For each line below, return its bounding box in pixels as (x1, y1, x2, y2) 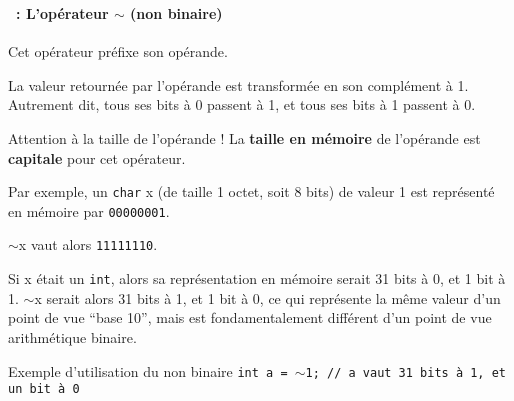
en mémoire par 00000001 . (8, 200, 170, 221)
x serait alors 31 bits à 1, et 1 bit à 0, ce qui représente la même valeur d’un (34, 287, 501, 308)
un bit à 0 (8, 382, 80, 397)
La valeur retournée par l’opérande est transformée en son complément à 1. (8, 74, 469, 95)
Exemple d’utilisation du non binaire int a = (8, 360, 288, 381)
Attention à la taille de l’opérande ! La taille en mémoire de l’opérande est (8, 127, 481, 148)
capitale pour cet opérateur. (8, 147, 186, 168)
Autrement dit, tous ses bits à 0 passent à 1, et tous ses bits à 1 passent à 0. (8, 94, 476, 115)
